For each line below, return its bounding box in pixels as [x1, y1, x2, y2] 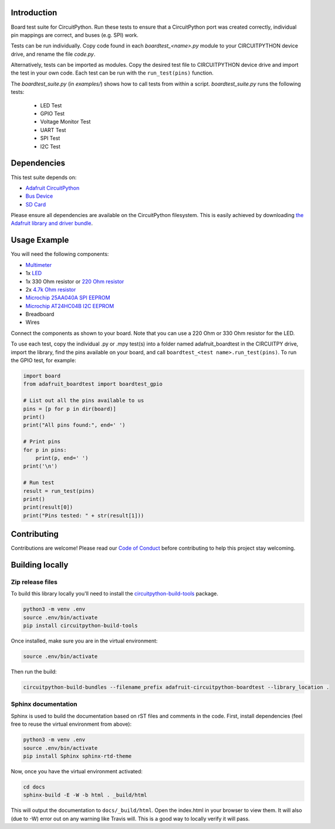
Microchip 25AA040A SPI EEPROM [25, 294, 111, 302]
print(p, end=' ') [35, 455, 89, 461]
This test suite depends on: [11, 174, 77, 181]
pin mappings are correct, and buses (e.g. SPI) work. [11, 31, 139, 38]
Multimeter [25, 261, 52, 268]
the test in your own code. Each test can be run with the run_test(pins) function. [11, 69, 214, 76]
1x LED [25, 270, 42, 277]
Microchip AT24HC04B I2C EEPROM [25, 302, 114, 309]
